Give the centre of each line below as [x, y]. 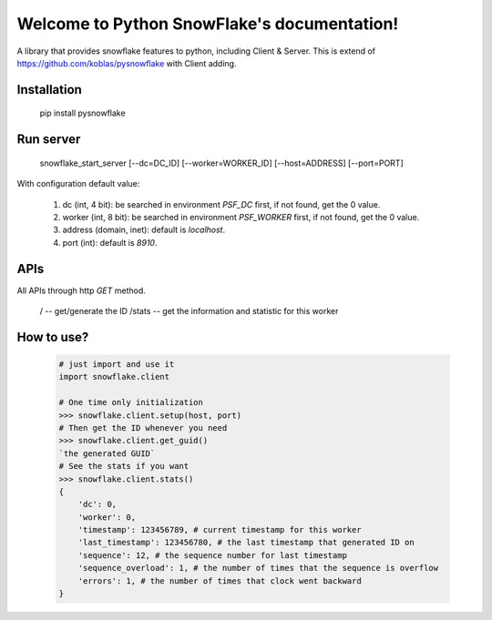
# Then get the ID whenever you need [143, 427]
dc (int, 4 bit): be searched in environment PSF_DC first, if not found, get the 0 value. [221, 204]
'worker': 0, [107, 517]
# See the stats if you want [124, 466]
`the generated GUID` [107, 453]
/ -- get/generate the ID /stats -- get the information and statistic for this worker [189, 311]
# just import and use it [117, 364]
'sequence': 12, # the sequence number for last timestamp [213, 555]
